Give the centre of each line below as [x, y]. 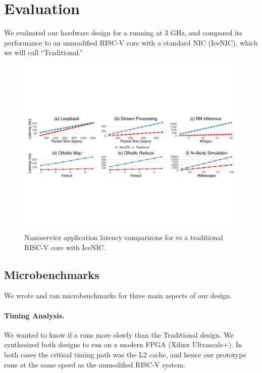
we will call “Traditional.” [43, 52]
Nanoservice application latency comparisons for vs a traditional [124, 237]
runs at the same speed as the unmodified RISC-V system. [95, 364]
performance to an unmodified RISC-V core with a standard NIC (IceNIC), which [131, 42]
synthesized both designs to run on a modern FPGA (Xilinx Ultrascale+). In [123, 344]
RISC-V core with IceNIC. [65, 247]
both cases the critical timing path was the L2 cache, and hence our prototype [125, 354]
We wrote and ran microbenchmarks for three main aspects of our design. [118, 295]
